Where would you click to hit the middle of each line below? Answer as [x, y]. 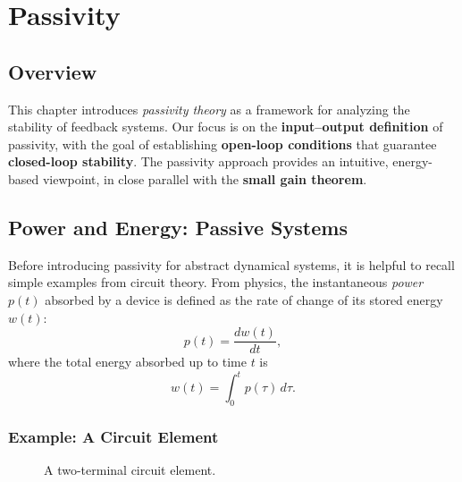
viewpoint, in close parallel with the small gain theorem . [205, 178]
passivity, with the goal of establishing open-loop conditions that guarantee [223, 144]
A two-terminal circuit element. [130, 470]
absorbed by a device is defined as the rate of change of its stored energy [244, 299]
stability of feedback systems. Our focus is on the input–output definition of [226, 127]
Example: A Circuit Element [113, 436]
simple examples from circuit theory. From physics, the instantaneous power [216, 282]
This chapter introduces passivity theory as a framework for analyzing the [209, 109]
